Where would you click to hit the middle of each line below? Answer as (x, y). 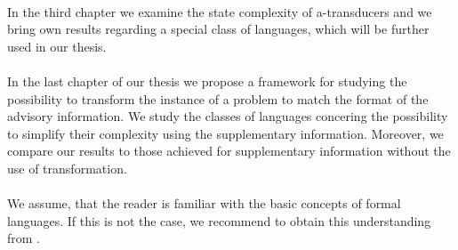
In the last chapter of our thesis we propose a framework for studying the (207, 81)
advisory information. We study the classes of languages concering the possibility (228, 116)
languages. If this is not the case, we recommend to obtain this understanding (219, 220)
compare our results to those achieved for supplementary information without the (229, 151)
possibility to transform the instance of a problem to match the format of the (218, 98)
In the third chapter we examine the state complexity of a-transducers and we (220, 11)
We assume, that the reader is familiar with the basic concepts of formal (204, 203)
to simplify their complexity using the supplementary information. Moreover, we (225, 133)
